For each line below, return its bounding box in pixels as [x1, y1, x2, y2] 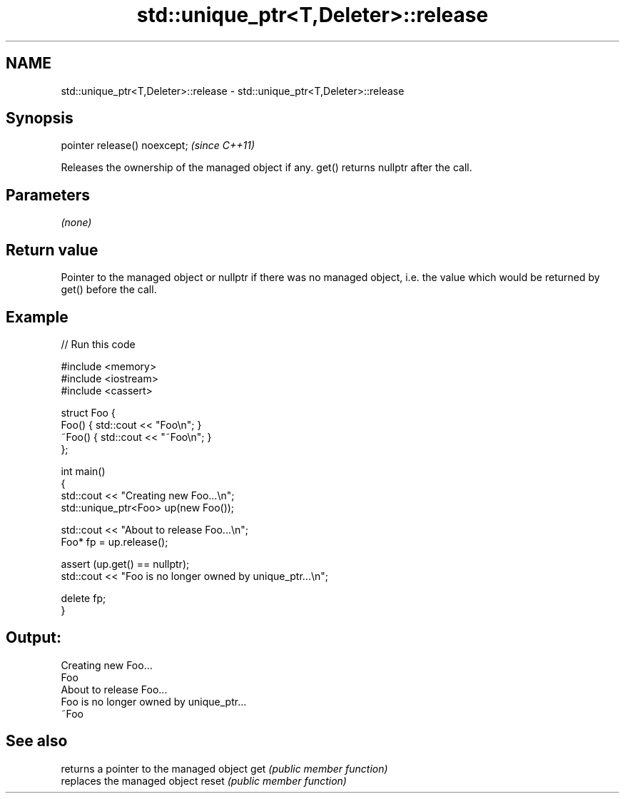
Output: [6, 628, 61, 647]
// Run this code [61, 337, 136, 350]
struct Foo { [61, 406, 116, 419]
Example [6, 307, 68, 326]
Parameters [6, 185, 90, 204]
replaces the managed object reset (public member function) [61, 774, 347, 787]
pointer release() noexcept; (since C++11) [61, 139, 255, 152]
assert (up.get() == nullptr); [61, 557, 190, 570]
